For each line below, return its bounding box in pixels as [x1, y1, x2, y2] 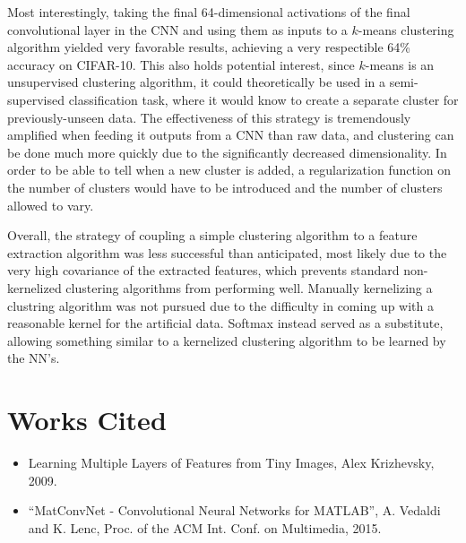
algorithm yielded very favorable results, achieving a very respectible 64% [7, 38, 411, 56]
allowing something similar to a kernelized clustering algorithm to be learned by [7, 331, 446, 349]
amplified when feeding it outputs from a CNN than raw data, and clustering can [7, 125, 454, 144]
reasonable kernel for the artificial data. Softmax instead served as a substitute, [7, 314, 444, 332]
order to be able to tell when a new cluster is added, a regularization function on [7, 160, 452, 179]
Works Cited [7, 401, 167, 438]
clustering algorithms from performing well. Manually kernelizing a [65, 278, 433, 297]
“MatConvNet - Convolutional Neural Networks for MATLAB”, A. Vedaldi [28, 501, 441, 520]
